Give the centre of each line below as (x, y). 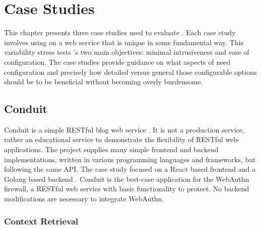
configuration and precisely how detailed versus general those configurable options (130, 72)
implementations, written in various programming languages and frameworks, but (130, 159)
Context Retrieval (41, 221)
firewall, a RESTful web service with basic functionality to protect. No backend (127, 189)
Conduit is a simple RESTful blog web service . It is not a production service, (124, 129)
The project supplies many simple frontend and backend (132, 149)
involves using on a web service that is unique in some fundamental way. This (124, 42)
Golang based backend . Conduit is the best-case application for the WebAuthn (127, 179)
